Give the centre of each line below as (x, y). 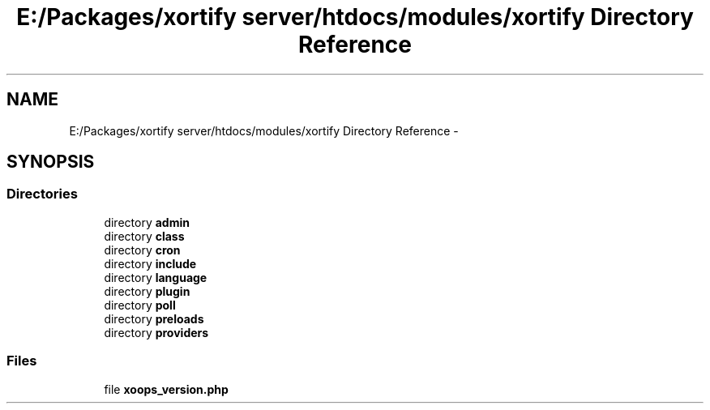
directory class (144, 236)
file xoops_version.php (166, 389)
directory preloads (154, 318)
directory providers (156, 332)
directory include (150, 263)
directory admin (147, 222)
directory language (156, 277)
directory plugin (147, 291)
